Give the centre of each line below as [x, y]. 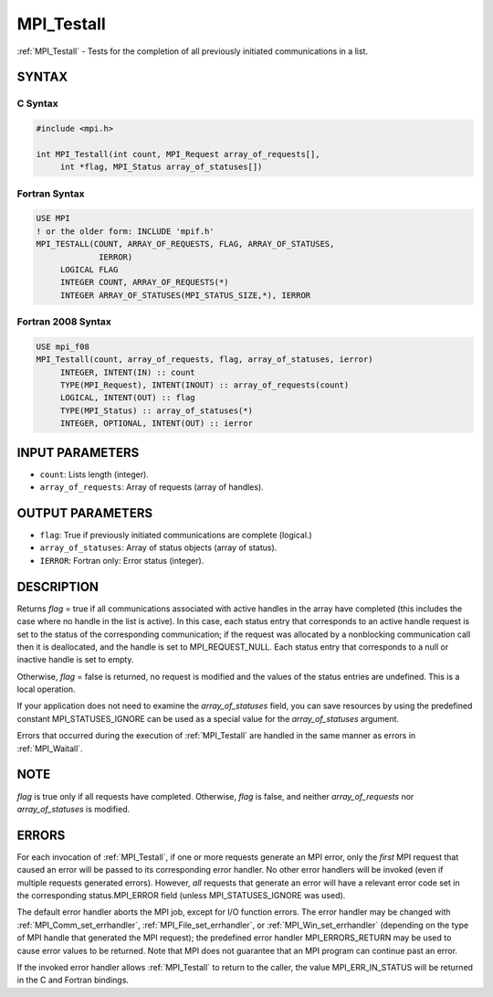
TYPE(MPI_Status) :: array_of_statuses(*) [156, 410]
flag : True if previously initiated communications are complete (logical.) [176, 536]
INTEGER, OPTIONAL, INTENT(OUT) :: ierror [156, 424]
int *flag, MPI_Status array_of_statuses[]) [161, 167]
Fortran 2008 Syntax [64, 322]
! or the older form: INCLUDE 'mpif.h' [125, 231]
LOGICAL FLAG [89, 269]
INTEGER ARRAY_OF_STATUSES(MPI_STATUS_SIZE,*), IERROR [185, 295]
